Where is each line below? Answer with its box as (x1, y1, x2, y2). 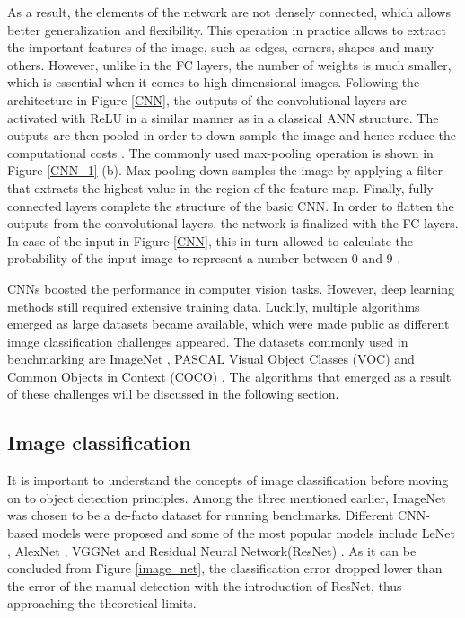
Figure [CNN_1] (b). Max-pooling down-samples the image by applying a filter (7, 161, 443, 180)
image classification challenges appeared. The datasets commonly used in (7, 331, 408, 350)
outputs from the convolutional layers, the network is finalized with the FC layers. (7, 214, 459, 233)
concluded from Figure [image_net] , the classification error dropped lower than (7, 559, 443, 578)
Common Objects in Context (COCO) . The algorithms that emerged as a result (7, 366, 452, 385)
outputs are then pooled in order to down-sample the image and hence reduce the (7, 126, 457, 145)
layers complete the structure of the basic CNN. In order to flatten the (66, 196, 454, 215)
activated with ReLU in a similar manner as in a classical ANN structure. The (7, 108, 439, 127)
